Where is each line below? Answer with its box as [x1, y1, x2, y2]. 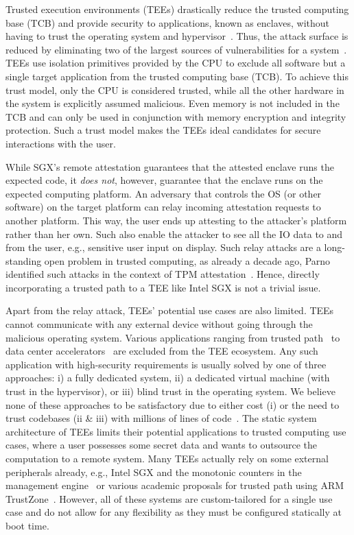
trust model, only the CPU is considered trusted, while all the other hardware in [5, 82, 344, 97]
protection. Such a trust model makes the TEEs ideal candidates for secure [5, 123, 321, 137]
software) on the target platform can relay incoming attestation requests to [5, 200, 321, 214]
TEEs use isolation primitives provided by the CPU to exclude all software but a [5, 56, 346, 70]
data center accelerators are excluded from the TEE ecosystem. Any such [5, 344, 318, 358]
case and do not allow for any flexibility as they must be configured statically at [5, 505, 342, 519]
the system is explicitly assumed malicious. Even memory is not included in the [5, 96, 340, 110]
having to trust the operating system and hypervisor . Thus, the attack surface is [5, 29, 349, 43]
